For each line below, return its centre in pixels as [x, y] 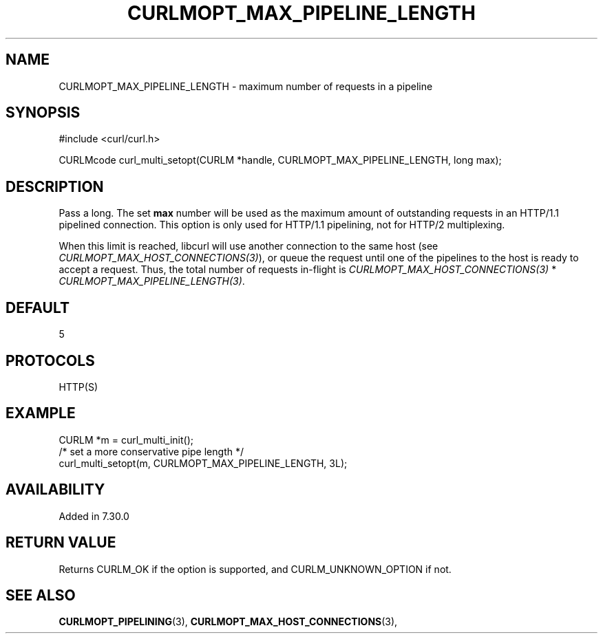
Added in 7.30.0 [94, 516]
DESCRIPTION [55, 186]
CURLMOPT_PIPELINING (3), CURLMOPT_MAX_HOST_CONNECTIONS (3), [228, 622]
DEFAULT [38, 307]
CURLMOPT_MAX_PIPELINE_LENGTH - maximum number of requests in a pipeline [246, 86]
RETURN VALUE [61, 543]
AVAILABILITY [55, 490]
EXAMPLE [41, 413]
